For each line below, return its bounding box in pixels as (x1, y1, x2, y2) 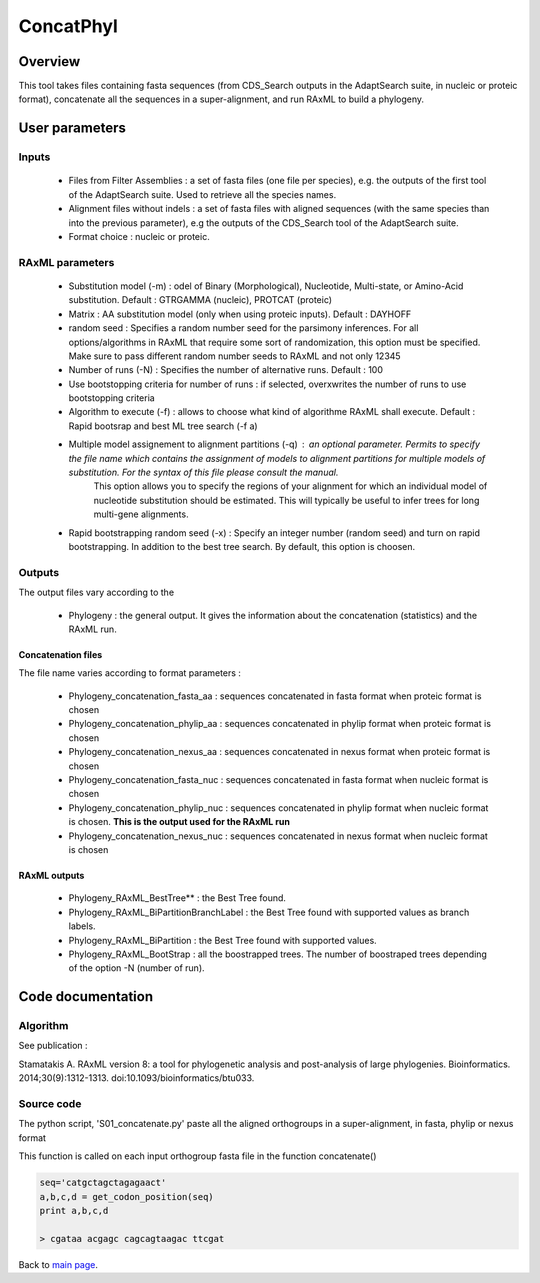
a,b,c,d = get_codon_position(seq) (39, 1191, 214, 1202)
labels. (68, 920, 96, 932)
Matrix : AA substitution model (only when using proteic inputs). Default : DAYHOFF (68, 308, 412, 320)
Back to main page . (18, 1258, 99, 1270)
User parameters (18, 120, 127, 137)
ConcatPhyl (18, 15, 119, 37)
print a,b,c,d (39, 1205, 109, 1216)
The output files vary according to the (18, 586, 175, 599)
